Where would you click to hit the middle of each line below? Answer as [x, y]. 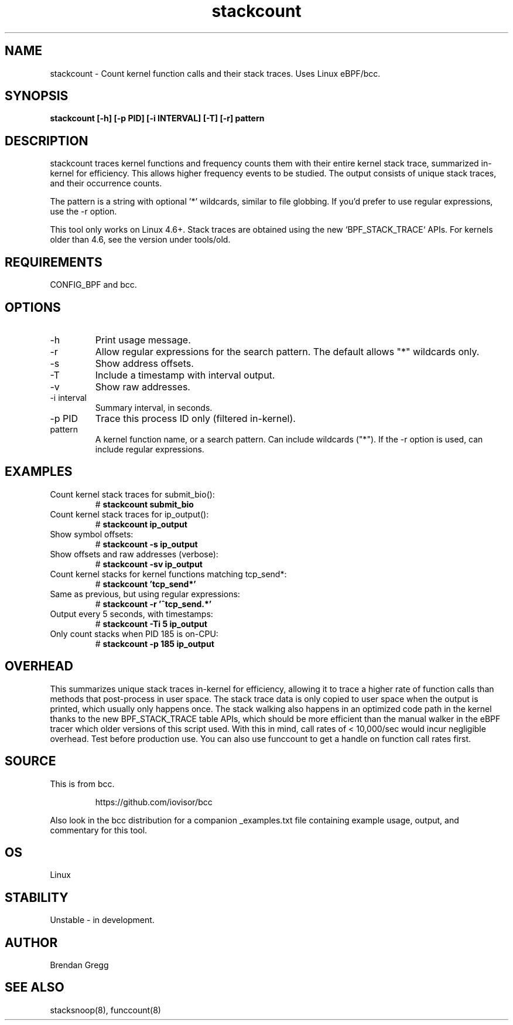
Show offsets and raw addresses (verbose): [134, 554]
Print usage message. [143, 340]
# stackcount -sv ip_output [149, 564]
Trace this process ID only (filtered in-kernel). [195, 418]
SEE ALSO [35, 987]
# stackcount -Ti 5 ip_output [151, 624]
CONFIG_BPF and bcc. [93, 285]
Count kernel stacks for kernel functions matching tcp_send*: [168, 574]
